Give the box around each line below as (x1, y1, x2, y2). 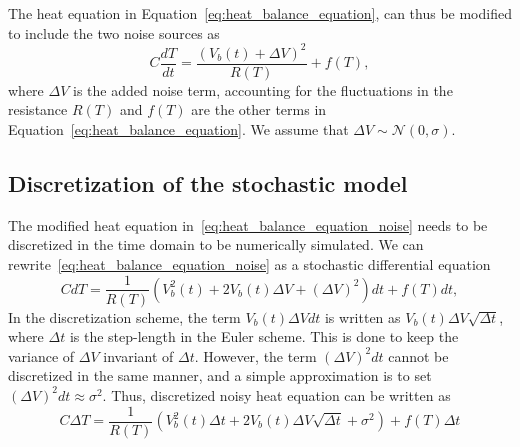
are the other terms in (191, 99, 327, 120)
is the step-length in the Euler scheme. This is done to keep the (69, 326, 459, 347)
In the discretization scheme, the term (8, 306, 241, 327)
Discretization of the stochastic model (8, 167, 408, 198)
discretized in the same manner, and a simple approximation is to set (8, 365, 432, 386)
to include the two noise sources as (8, 22, 220, 43)
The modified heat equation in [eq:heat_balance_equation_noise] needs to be (8, 214, 488, 235)
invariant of (103, 345, 174, 366)
